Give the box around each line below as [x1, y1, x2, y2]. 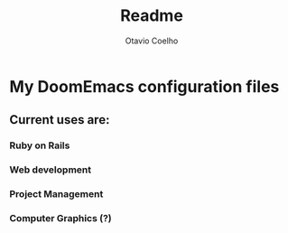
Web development [9, 163, 92, 176]
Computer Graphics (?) [9, 212, 112, 225]
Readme [120, 5, 183, 26]
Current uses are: [9, 112, 110, 127]
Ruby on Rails [9, 139, 70, 152]
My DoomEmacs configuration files [9, 76, 280, 97]
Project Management [9, 188, 104, 200]
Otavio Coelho [125, 35, 179, 46]
